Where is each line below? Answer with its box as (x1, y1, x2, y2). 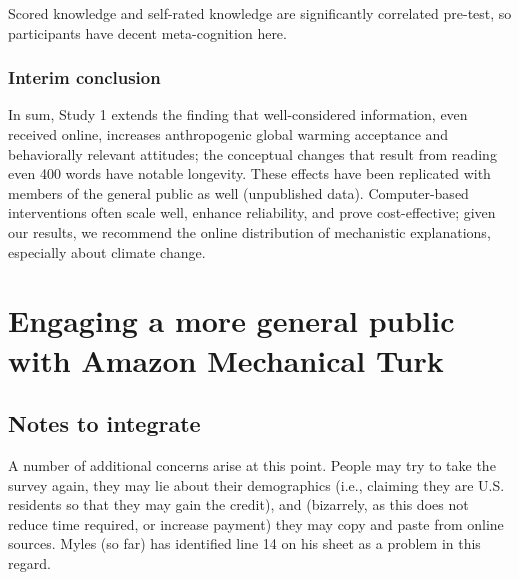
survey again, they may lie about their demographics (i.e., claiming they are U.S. (8, 474, 505, 495)
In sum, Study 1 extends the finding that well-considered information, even (8, 104, 468, 125)
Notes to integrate (8, 408, 201, 439)
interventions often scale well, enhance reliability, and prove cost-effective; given (8, 202, 496, 223)
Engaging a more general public (8, 300, 455, 341)
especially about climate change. (8, 241, 206, 262)
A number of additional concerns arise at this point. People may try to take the (8, 454, 496, 475)
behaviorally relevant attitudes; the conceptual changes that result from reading (8, 143, 497, 164)
